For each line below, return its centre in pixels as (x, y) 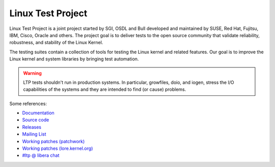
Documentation (38, 113)
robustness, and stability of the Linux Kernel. (56, 43)
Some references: (28, 104)
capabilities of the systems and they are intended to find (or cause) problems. (105, 89)
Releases (32, 127)
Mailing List (34, 134)
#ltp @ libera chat (41, 155)
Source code (36, 120)
